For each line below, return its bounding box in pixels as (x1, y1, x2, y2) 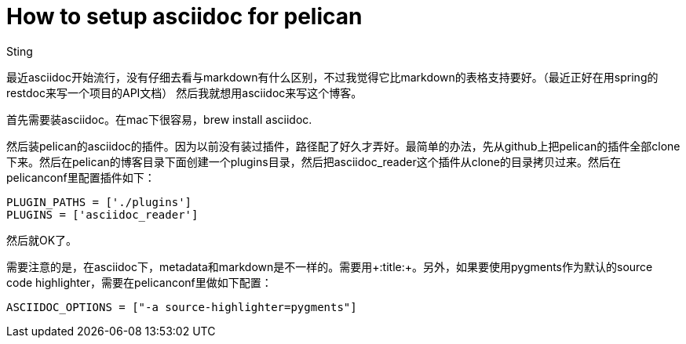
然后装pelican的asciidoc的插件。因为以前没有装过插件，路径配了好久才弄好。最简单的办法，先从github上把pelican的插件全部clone (6, 139, 681, 153)
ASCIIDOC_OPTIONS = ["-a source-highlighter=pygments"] (6, 300, 357, 313)
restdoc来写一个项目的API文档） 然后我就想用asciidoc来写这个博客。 (6, 85, 363, 100)
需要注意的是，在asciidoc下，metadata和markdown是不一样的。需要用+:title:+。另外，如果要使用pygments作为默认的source (6, 259, 653, 273)
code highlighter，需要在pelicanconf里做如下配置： (6, 275, 272, 289)
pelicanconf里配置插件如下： (6, 170, 155, 184)
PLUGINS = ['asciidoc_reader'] (6, 208, 199, 221)
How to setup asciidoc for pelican (6, 3, 363, 30)
